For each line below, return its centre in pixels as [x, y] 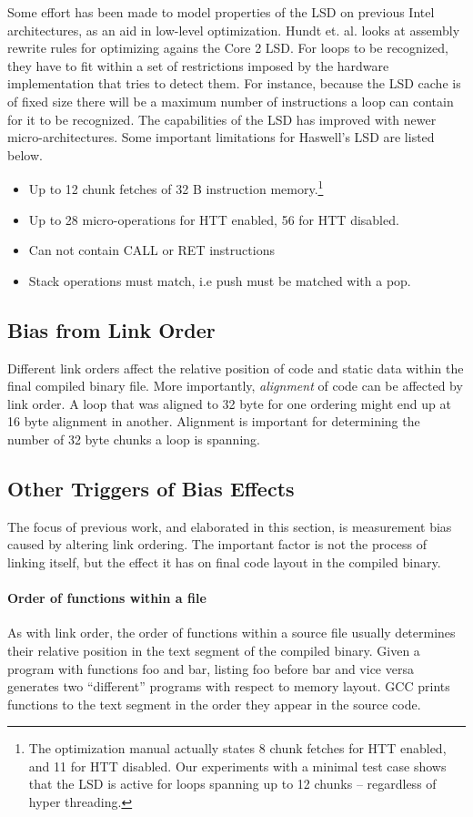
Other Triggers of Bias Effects [151, 488]
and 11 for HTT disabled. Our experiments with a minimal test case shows [237, 766]
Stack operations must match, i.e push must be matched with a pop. [220, 280]
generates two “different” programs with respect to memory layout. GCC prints [229, 686]
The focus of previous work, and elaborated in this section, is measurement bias [230, 526]
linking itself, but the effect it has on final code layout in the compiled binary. [224, 562]
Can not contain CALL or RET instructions [151, 250]
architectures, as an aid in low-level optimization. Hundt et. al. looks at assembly [234, 30]
